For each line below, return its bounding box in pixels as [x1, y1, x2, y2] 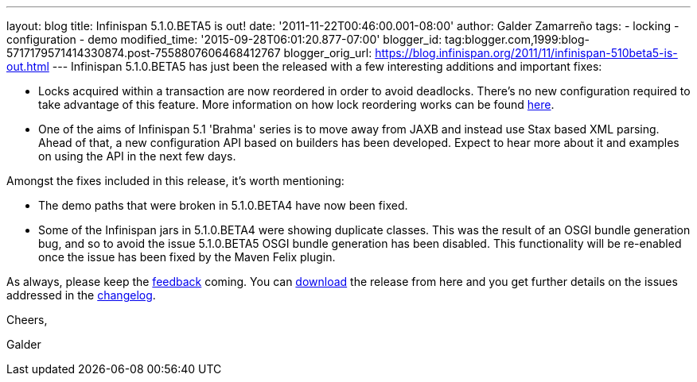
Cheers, [6, 313, 48, 326]
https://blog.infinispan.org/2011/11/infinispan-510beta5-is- [375, 46, 678, 60]
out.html [6, 60, 49, 73]
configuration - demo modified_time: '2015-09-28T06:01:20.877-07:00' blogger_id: [6, 33, 442, 46]
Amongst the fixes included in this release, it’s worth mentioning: [6, 174, 345, 187]
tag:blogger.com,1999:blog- [445, 33, 590, 46]
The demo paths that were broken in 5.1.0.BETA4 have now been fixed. [38, 199, 408, 212]
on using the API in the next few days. [38, 149, 236, 163]
